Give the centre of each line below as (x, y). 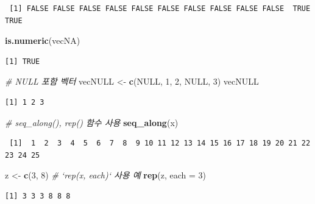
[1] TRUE (23, 61)
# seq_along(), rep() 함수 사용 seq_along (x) (92, 122)
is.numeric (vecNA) (43, 40)
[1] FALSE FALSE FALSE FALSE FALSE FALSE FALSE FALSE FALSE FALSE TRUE (160, 9)
